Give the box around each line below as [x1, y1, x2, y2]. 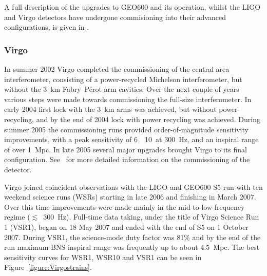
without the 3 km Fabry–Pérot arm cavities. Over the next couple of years [4, 84, 239, 94]
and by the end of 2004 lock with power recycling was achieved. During [36, 113, 260, 124]
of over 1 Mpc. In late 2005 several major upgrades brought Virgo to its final [4, 144, 247, 154]
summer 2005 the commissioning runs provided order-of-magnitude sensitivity [4, 124, 249, 134]
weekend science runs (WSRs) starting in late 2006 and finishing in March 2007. [4, 191, 256, 202]
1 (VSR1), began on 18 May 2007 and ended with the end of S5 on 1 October [4, 221, 249, 232]
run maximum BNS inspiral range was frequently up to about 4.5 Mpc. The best [4, 242, 260, 252]
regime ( [4, 211, 30, 222]
